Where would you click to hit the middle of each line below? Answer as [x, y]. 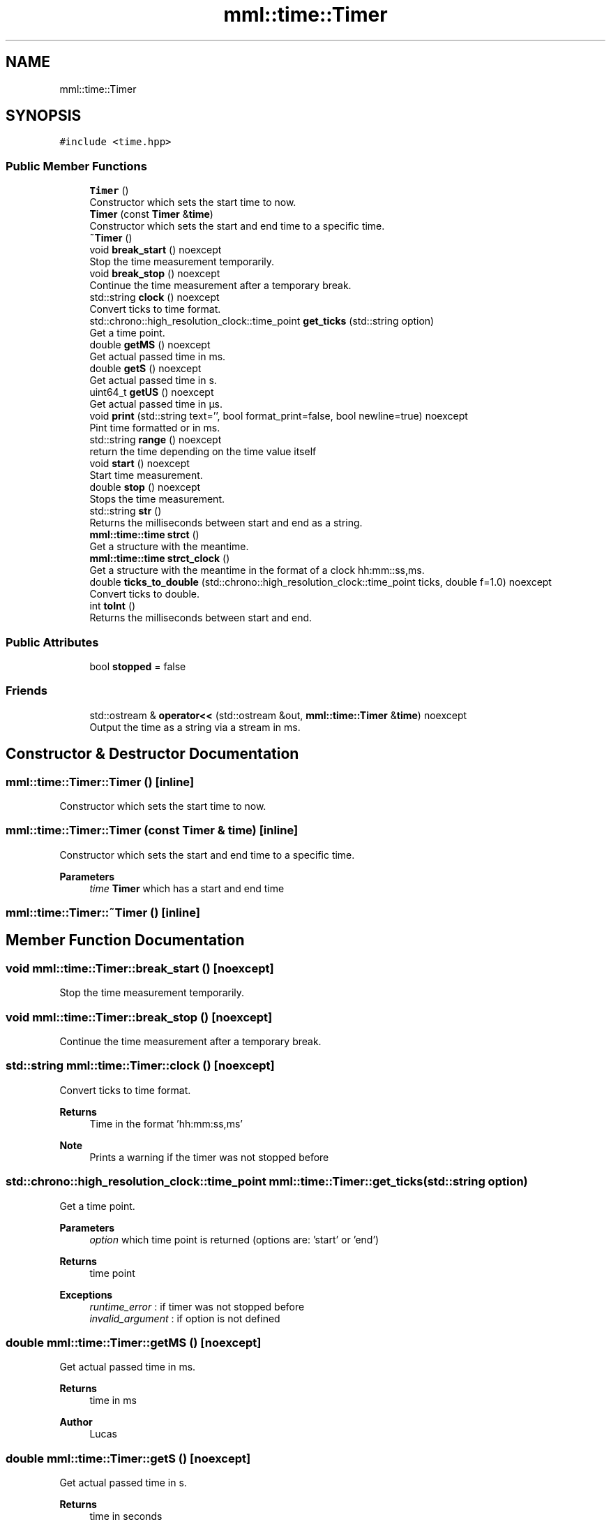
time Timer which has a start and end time [187, 888]
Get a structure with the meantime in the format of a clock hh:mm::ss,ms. [257, 570]
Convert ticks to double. [144, 594]
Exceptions [86, 1294]
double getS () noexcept [145, 369]
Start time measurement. [146, 475]
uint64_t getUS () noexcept [152, 392]
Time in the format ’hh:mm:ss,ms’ [166, 1123]
